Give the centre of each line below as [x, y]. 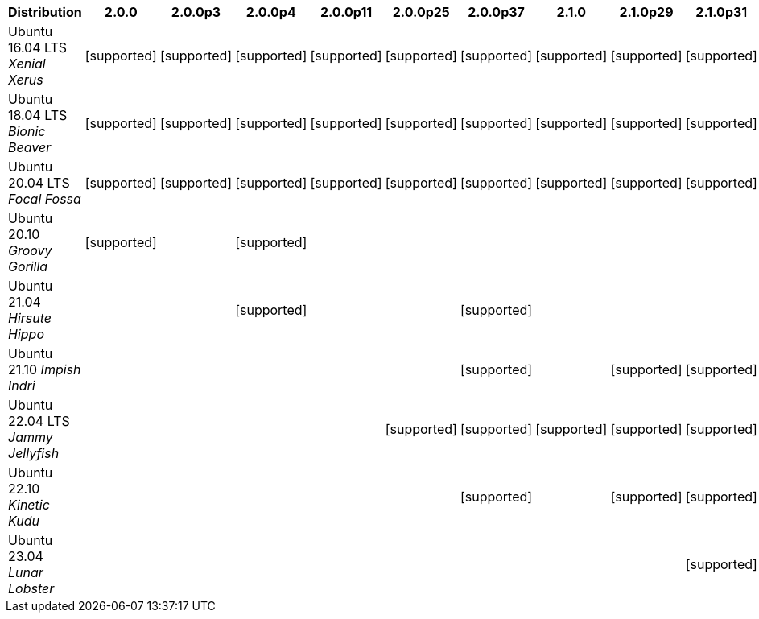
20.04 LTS [39, 183]
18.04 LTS [38, 115]
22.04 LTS [39, 421]
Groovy [30, 250]
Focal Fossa [45, 199]
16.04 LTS [38, 47]
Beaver [30, 147]
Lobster [31, 588]
